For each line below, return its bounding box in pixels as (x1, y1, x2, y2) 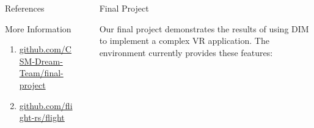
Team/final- (19, 66, 64, 79)
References (5, 2, 45, 14)
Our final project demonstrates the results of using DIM (99, 22, 309, 35)
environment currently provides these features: (99, 46, 273, 59)
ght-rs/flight (19, 111, 65, 124)
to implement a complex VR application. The (99, 34, 269, 47)
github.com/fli (19, 99, 73, 112)
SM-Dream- (19, 54, 63, 67)
